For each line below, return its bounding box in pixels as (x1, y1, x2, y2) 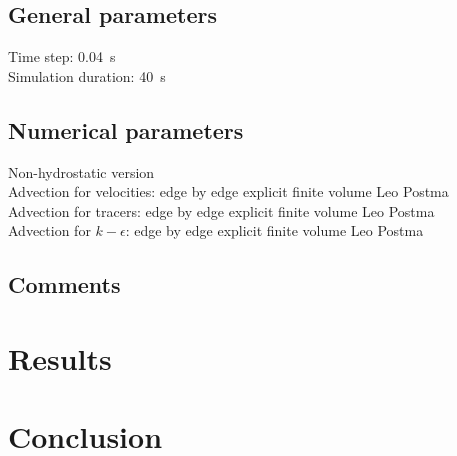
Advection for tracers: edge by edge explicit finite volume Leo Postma (8, 200, 435, 221)
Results (8, 337, 112, 378)
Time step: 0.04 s (8, 46, 116, 67)
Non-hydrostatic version (8, 161, 155, 182)
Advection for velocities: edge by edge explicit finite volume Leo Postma (8, 181, 449, 202)
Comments (8, 269, 121, 300)
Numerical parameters (8, 114, 244, 145)
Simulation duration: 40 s (8, 65, 166, 86)
